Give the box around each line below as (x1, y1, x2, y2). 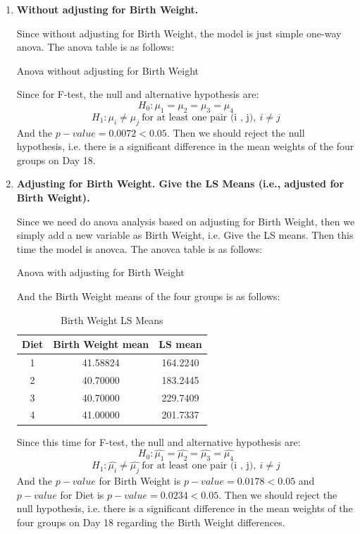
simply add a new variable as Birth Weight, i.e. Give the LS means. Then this (16, 228, 354, 242)
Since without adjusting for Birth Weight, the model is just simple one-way (16, 25, 342, 40)
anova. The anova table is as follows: (16, 39, 175, 54)
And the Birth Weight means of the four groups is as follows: (16, 288, 280, 303)
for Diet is (60, 487, 104, 502)
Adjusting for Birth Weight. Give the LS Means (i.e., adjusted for (16, 176, 345, 191)
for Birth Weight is (99, 473, 181, 488)
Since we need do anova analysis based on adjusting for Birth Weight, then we (16, 213, 355, 228)
